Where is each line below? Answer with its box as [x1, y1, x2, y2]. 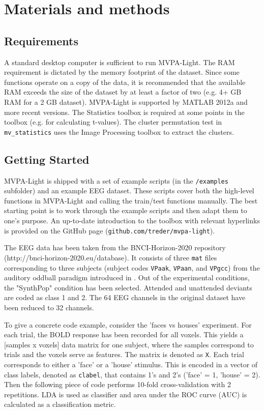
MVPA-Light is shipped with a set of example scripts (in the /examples [4, 175, 228, 186]
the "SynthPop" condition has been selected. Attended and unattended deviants [4, 282, 252, 292]
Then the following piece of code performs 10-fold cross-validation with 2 [4, 379, 231, 390]
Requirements [4, 33, 78, 48]
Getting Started [4, 151, 90, 167]
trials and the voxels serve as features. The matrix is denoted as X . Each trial [4, 349, 245, 360]
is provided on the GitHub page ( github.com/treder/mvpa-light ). [4, 225, 215, 236]
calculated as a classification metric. [4, 399, 116, 409]
